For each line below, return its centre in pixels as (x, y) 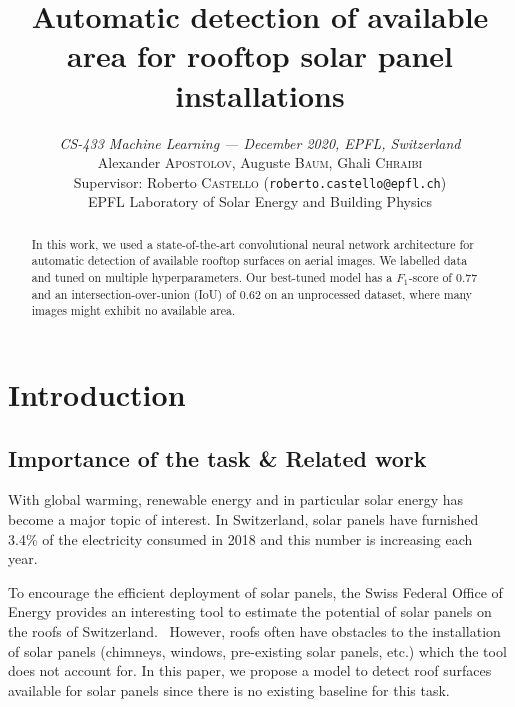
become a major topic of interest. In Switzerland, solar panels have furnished (243, 519)
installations (260, 94)
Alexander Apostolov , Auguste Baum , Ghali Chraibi (260, 162)
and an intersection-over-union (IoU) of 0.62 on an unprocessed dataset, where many (252, 293)
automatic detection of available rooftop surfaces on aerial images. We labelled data (249, 260)
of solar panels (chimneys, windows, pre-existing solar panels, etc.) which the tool (257, 650)
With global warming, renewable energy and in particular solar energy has (236, 499)
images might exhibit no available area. (133, 310)
